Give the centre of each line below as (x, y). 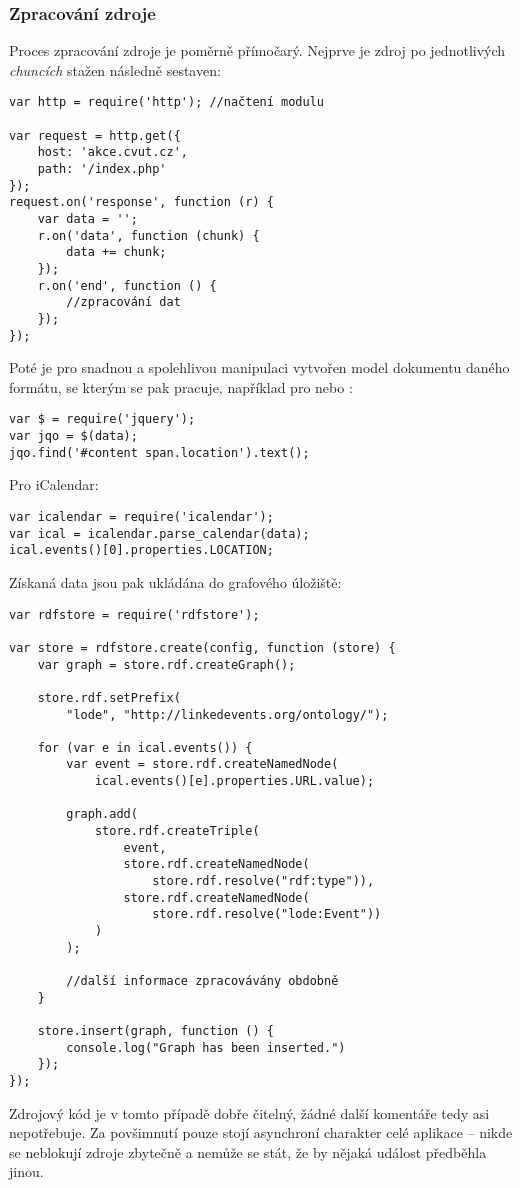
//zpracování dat (123, 302)
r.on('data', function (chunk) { (148, 235)
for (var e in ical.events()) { (145, 747)
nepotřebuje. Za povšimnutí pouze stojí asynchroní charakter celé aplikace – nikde (261, 1132)
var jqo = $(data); (73, 436)
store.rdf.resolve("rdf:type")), (263, 881)
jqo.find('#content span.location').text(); (159, 452)
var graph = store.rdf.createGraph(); (166, 664)
